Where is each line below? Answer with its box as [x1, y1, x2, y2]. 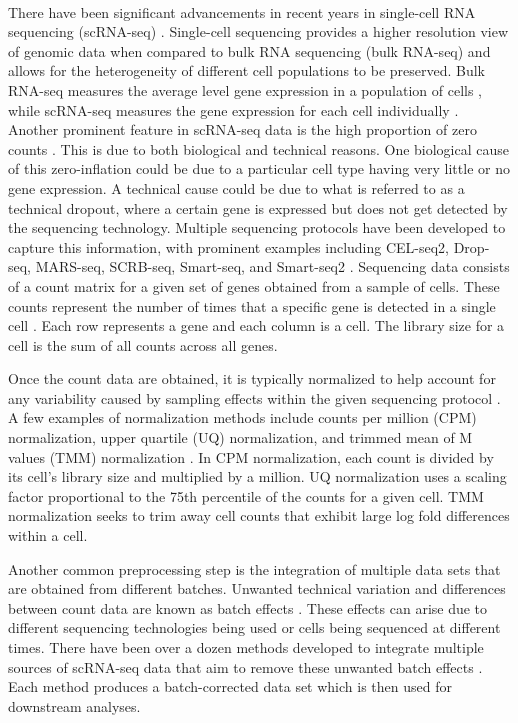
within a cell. [8, 525, 88, 546]
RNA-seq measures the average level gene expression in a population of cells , [8, 79, 482, 100]
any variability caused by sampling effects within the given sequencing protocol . [8, 387, 501, 408]
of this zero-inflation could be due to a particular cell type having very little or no [8, 158, 510, 179]
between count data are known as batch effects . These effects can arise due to [8, 597, 488, 618]
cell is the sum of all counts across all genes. [8, 334, 278, 355]
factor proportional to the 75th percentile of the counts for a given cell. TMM [8, 485, 484, 506]
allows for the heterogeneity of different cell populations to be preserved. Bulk [8, 60, 486, 81]
